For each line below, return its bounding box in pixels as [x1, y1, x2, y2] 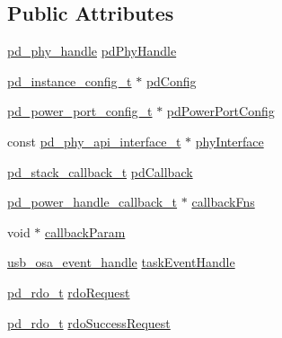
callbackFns [191, 192, 255, 211]
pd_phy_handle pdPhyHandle [7, 41, 177, 60]
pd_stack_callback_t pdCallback [7, 162, 193, 181]
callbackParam [45, 222, 126, 241]
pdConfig [145, 71, 197, 90]
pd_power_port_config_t [7, 102, 153, 120]
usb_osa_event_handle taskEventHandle [7, 253, 235, 271]
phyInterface [195, 131, 264, 150]
